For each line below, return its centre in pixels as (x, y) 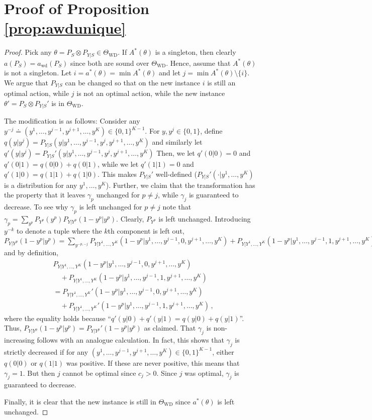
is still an (221, 82)
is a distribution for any (41, 185)
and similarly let (177, 142)
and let (170, 73)
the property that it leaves (45, 195)
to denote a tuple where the (59, 230)
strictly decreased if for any (46, 351)
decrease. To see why (36, 207)
